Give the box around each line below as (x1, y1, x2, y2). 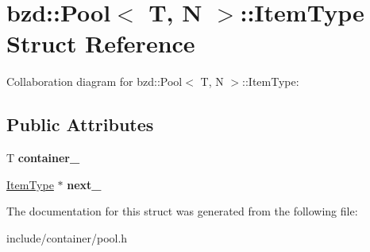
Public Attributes (6, 112, 154, 137)
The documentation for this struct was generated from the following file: (6, 203, 358, 219)
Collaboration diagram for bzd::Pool (6, 73, 183, 90)
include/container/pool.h (6, 229, 128, 246)
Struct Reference (6, 27, 195, 60)
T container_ (6, 149, 80, 166)
